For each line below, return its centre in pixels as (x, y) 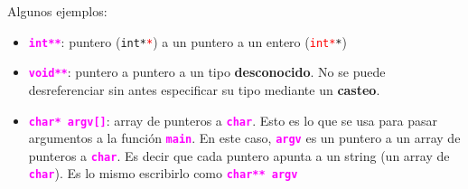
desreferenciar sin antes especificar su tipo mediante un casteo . (204, 89)
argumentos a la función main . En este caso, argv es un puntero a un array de (244, 138)
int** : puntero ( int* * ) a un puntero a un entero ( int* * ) (187, 41)
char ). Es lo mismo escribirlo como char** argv (163, 173)
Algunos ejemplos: (57, 11)
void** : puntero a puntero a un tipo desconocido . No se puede (207, 72)
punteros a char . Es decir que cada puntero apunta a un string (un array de (239, 155)
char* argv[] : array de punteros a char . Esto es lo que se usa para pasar (233, 120)
